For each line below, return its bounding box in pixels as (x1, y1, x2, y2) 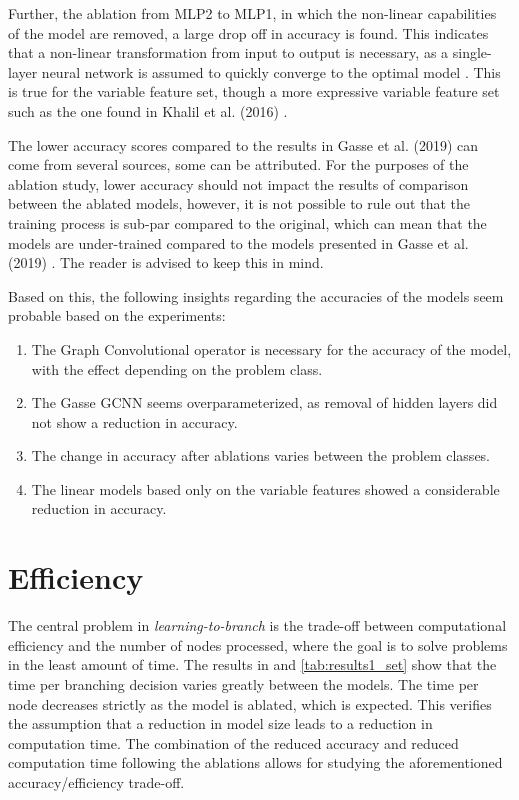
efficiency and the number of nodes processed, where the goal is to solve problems (8, 634, 508, 655)
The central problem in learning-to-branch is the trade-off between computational (8, 615, 507, 636)
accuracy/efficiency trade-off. (8, 771, 185, 792)
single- (452, 42, 492, 63)
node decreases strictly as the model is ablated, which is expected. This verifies (8, 693, 492, 714)
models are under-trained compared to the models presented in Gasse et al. (8, 232, 469, 253)
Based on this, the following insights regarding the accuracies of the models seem (8, 285, 504, 306)
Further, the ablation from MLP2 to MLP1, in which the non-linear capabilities (8, 3, 497, 23)
